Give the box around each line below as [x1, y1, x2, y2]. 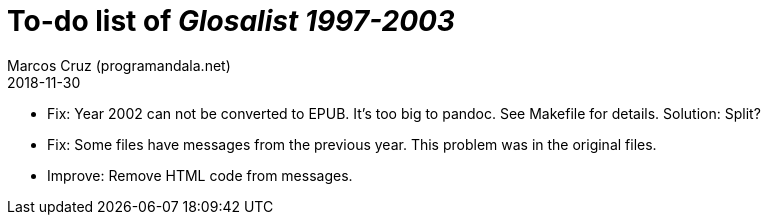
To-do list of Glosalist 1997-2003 [7, 4, 455, 38]
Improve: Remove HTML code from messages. [47, 166, 353, 184]
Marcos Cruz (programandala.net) [7, 56, 231, 74]
